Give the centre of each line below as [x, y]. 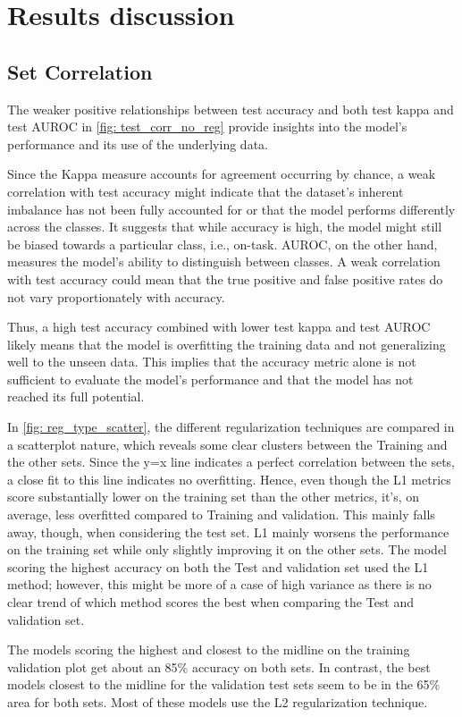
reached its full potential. [76, 396]
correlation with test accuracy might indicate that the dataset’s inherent [206, 191]
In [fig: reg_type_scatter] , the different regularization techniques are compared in [231, 427]
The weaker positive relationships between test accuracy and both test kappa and [231, 109]
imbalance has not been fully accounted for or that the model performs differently [231, 209]
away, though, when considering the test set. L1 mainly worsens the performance [228, 531]
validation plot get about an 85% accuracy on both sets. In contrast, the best [219, 666]
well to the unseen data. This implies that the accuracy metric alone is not [212, 362]
